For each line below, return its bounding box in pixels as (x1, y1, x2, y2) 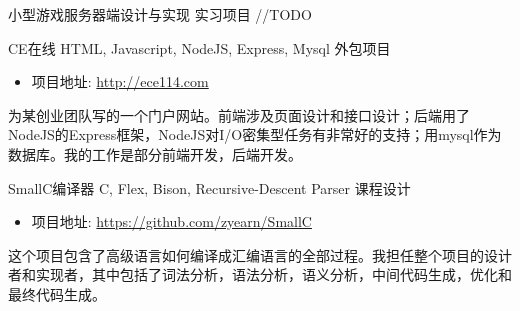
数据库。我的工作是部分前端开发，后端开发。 (8, 143, 302, 164)
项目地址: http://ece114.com (31, 71, 209, 92)
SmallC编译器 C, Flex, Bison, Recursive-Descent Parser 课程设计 (8, 177, 411, 198)
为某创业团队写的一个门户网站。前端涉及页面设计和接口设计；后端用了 (8, 104, 470, 125)
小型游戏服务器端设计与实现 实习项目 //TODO (8, 4, 312, 24)
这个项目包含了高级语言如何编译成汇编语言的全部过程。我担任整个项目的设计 (8, 244, 512, 265)
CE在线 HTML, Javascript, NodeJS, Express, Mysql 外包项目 (8, 37, 391, 58)
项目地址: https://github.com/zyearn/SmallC (31, 211, 312, 232)
